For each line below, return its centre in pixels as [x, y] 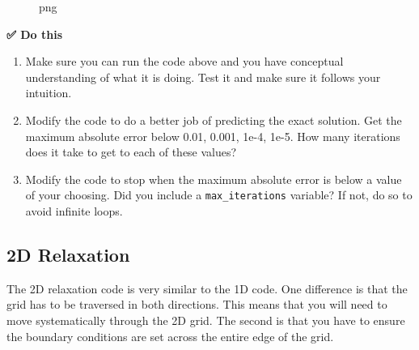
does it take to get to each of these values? [131, 152]
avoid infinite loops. [74, 211]
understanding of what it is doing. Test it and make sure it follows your [203, 77]
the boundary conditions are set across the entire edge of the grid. [170, 336]
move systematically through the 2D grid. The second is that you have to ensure [206, 320]
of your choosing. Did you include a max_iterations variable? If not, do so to [219, 195]
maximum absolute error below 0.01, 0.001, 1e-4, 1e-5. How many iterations [213, 136]
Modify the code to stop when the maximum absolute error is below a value [214, 179]
